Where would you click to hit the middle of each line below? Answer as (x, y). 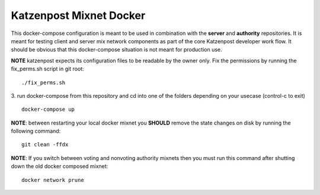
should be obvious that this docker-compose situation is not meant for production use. (116, 50)
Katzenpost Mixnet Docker (78, 15)
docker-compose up (48, 109)
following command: (36, 131)
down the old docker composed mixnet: (60, 167)
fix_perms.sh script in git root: (47, 69)
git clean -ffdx (45, 145)
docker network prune (53, 180)
